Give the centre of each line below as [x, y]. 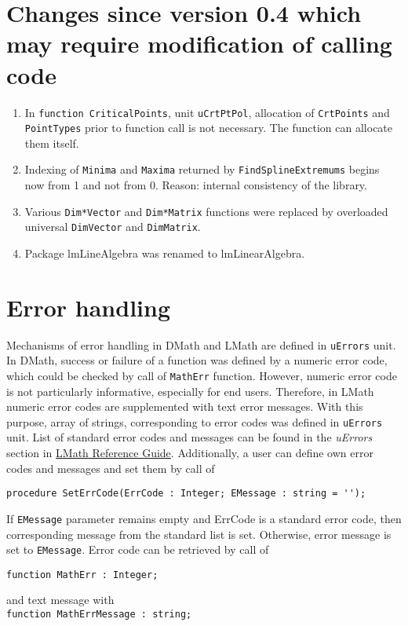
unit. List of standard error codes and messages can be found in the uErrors [189, 437]
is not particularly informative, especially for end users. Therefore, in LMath [190, 391]
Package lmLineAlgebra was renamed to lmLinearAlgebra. [165, 253]
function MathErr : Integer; [82, 575]
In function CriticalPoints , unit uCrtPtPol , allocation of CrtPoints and [207, 112]
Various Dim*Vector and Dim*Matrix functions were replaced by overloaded [206, 211]
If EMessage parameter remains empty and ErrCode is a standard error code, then [204, 518]
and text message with [60, 600]
